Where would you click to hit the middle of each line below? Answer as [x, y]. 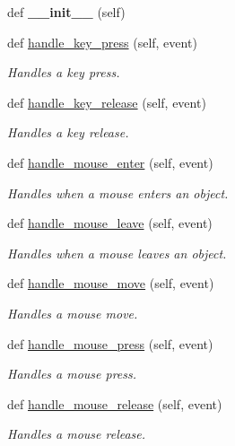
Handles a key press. [64, 72]
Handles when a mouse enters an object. [118, 192]
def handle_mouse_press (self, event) [110, 343]
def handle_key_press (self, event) [102, 42]
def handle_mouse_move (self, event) [111, 283]
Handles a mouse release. [77, 434]
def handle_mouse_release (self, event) [115, 403]
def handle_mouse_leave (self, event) [110, 223]
